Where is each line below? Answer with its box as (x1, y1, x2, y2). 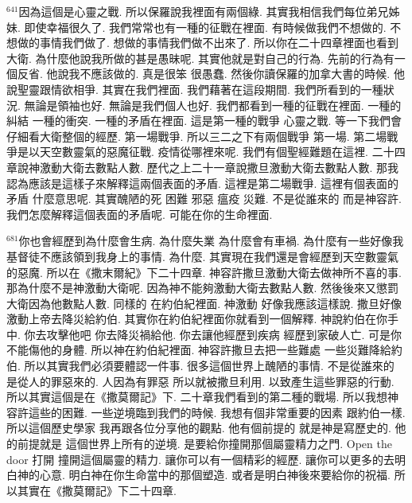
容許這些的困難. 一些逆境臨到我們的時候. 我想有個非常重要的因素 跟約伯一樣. (6, 404, 406, 420)
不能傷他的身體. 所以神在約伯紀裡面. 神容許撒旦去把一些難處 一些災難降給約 (6, 341, 402, 358)
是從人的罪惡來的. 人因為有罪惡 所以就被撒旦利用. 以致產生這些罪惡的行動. (6, 372, 395, 389)
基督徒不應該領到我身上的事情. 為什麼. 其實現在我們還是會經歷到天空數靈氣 (6, 248, 399, 264)
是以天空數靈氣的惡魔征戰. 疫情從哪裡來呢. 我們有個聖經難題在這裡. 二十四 (17, 143, 406, 160)
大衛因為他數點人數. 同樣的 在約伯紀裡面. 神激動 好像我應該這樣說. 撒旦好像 (6, 294, 402, 311)
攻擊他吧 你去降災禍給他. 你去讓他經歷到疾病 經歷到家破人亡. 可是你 (46, 326, 402, 342)
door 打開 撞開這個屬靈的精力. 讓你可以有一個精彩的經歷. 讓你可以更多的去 (6, 450, 395, 467)
